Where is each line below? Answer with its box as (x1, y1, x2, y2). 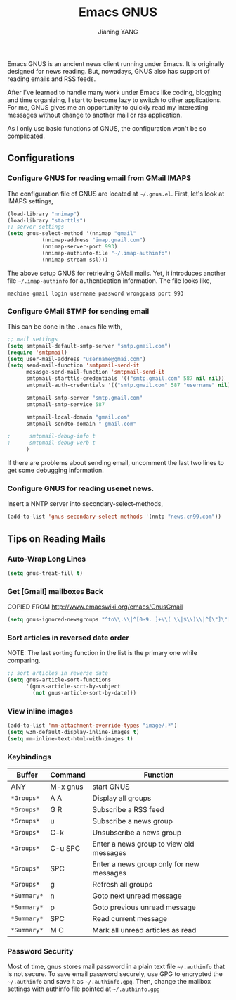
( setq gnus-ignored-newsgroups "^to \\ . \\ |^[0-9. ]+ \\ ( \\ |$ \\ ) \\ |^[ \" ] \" (7, 616, 228, 624)
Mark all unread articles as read (92, 925, 197, 935)
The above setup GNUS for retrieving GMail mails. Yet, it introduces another (7, 269, 226, 277)
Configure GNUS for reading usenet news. (7, 483, 155, 493)
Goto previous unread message (92, 902, 197, 912)
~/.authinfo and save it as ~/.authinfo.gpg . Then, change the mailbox (7, 977, 211, 986)
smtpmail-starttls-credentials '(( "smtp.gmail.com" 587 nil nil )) (25, 375, 225, 382)
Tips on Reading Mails (7, 533, 107, 545)
